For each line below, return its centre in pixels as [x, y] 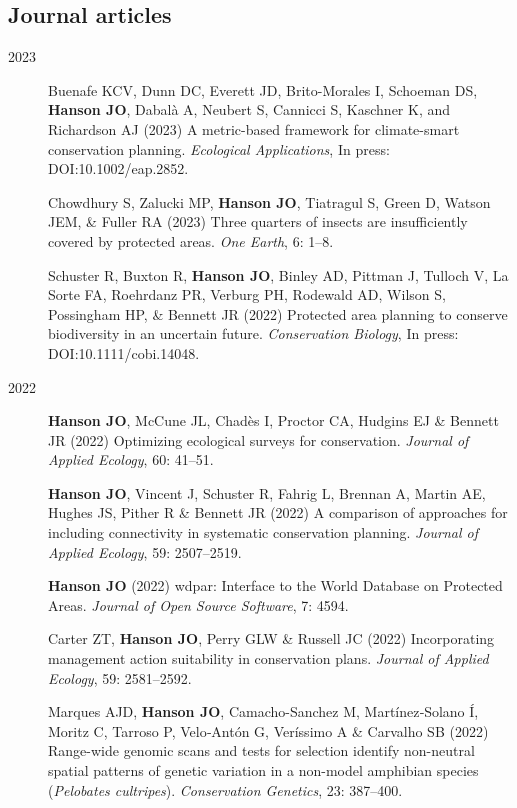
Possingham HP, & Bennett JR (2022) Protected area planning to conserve [278, 313]
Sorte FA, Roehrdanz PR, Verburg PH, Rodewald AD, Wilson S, [247, 294]
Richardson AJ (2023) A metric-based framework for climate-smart [254, 128]
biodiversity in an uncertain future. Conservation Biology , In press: [253, 333]
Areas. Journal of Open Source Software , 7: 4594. [198, 604]
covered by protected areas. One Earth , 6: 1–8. [191, 240]
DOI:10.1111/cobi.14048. [124, 352]
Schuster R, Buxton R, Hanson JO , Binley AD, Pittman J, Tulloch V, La [278, 274]
